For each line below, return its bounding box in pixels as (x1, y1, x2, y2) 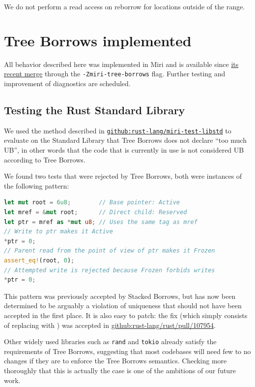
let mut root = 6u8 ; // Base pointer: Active (4, 199, 180, 206)
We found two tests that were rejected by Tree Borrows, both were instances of (4, 171, 242, 181)
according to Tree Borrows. (4, 154, 85, 164)
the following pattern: (4, 180, 69, 191)
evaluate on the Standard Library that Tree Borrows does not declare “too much (4, 135, 247, 145)
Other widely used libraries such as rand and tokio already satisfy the (4, 336, 217, 347)
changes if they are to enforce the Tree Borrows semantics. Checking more (4, 355, 227, 366)
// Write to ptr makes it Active (4, 228, 113, 235)
